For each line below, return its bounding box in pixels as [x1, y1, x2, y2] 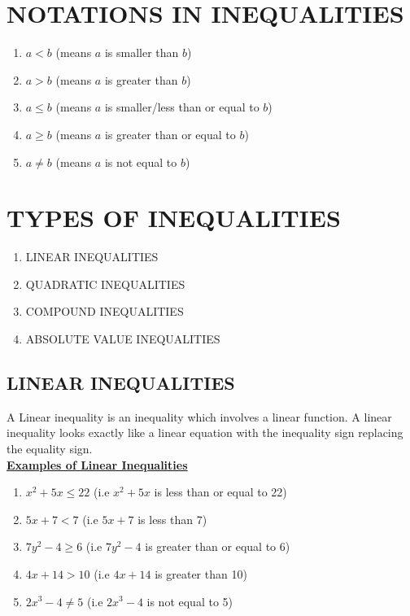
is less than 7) [137, 510, 207, 527]
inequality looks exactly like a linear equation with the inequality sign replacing [7, 424, 403, 441]
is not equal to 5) [146, 592, 233, 609]
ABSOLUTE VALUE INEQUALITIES [25, 330, 220, 347]
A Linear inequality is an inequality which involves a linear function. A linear [7, 408, 392, 425]
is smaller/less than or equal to [104, 98, 260, 116]
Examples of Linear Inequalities [7, 456, 188, 473]
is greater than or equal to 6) [145, 538, 290, 555]
